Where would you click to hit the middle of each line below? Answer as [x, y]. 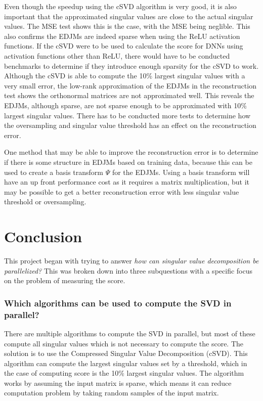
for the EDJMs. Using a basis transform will [181, 172]
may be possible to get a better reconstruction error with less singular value [122, 191]
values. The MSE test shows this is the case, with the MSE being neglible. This [127, 26]
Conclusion [43, 236]
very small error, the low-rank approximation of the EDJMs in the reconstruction [130, 85]
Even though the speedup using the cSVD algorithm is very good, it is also [120, 6]
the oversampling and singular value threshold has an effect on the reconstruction [130, 125]
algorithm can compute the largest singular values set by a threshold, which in [126, 363]
